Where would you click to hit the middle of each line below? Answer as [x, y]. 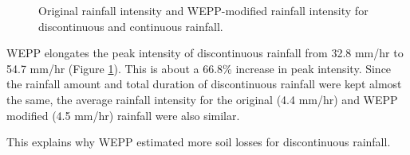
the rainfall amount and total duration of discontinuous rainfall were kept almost [204, 84]
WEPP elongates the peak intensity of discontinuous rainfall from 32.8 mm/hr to [205, 53]
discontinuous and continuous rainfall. [131, 26]
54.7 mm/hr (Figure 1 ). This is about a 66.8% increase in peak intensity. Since [199, 68]
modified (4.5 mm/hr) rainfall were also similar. [123, 115]
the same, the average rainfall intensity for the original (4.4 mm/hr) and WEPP [202, 99]
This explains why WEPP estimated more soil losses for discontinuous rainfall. [199, 142]
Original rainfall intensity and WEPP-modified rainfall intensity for [203, 10]
